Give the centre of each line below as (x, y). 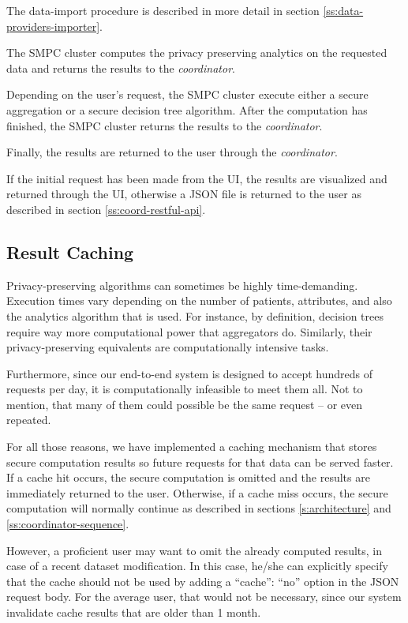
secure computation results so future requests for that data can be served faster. (200, 462)
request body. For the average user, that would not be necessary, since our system (204, 597)
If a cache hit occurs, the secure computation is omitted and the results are (188, 477)
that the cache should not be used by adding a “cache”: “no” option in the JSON (203, 581)
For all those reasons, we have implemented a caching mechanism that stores (192, 447)
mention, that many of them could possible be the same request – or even (185, 404)
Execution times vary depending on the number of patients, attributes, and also (199, 300)
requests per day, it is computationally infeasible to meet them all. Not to (185, 389)
